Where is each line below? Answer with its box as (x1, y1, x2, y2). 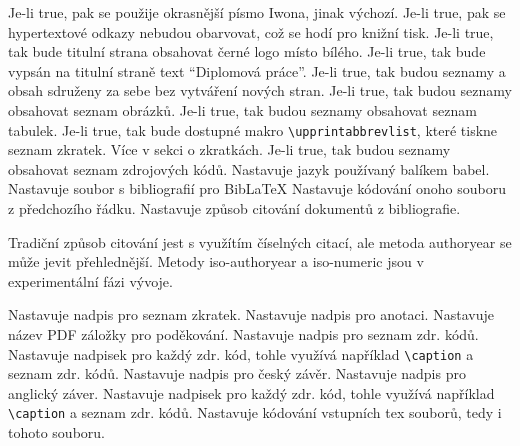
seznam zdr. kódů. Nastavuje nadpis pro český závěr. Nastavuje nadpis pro (8, 363, 466, 384)
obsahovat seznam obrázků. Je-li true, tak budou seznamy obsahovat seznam (8, 99, 477, 120)
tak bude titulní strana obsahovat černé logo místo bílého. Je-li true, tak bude (8, 41, 486, 62)
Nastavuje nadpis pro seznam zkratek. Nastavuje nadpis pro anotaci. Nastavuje (8, 304, 494, 325)
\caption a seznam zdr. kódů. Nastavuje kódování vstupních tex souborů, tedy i (8, 402, 502, 423)
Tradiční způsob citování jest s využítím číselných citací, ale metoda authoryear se (8, 231, 512, 252)
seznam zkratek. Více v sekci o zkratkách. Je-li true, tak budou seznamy (8, 139, 451, 160)
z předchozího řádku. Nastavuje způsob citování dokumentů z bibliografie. (8, 198, 461, 218)
